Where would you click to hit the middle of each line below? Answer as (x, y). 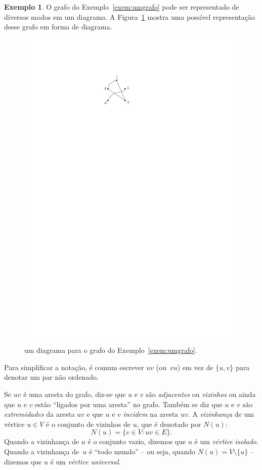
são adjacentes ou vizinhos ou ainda (201, 394)
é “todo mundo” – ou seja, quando (142, 451)
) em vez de (195, 367)
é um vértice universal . (85, 461)
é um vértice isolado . (226, 441)
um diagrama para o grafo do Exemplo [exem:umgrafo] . (111, 350)
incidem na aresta (151, 414)
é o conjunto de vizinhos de (88, 424)
